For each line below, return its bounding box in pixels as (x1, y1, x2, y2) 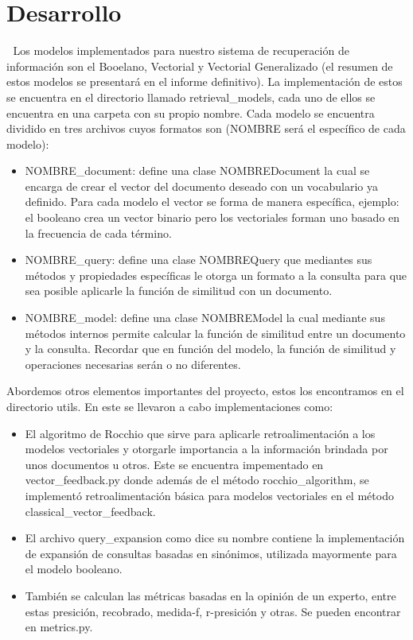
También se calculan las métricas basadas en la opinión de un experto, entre (25, 587, 396, 603)
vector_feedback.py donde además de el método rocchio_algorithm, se (25, 471, 369, 488)
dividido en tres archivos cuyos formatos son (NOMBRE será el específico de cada (6, 120, 406, 137)
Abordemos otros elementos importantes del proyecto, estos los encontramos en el (6, 382, 404, 399)
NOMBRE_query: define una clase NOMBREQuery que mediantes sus (25, 251, 372, 268)
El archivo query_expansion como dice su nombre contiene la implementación (25, 529, 405, 546)
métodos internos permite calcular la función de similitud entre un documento (25, 324, 406, 341)
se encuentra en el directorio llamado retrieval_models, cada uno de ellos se (6, 88, 376, 105)
